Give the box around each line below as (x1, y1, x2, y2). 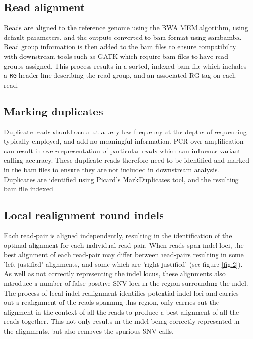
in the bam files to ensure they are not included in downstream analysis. (4, 165, 219, 174)
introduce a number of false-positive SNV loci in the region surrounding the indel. (4, 278, 248, 288)
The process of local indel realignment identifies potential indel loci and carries (4, 287, 239, 298)
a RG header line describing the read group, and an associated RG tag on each (4, 70, 236, 80)
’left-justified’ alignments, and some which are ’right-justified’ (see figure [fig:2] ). (4, 259, 243, 269)
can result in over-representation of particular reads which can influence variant (4, 145, 241, 155)
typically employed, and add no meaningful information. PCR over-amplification (4, 136, 244, 146)
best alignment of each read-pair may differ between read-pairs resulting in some (4, 249, 244, 260)
